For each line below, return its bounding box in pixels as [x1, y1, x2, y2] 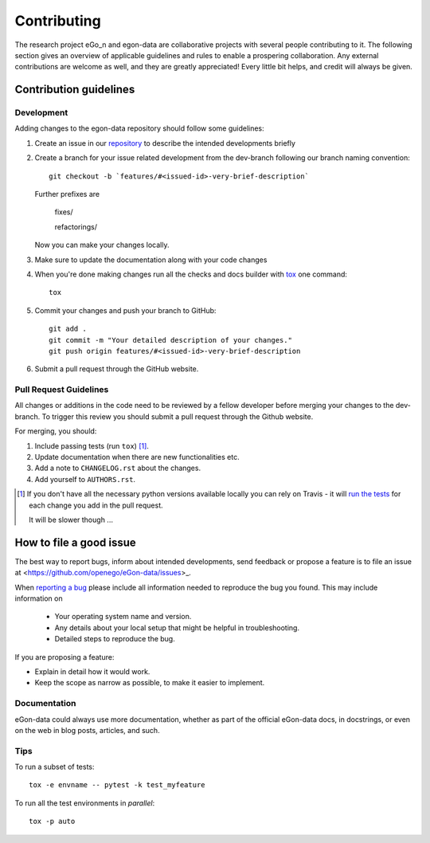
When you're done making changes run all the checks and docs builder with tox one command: [34, 269, 348, 279]
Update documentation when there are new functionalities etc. [34, 453, 240, 462]
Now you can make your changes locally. [34, 240, 170, 250]
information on [14, 594, 63, 603]
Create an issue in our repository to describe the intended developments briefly [34, 138, 296, 147]
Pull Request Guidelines [14, 384, 109, 395]
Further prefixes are [34, 190, 100, 199]
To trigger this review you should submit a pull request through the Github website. [41, 411, 314, 421]
